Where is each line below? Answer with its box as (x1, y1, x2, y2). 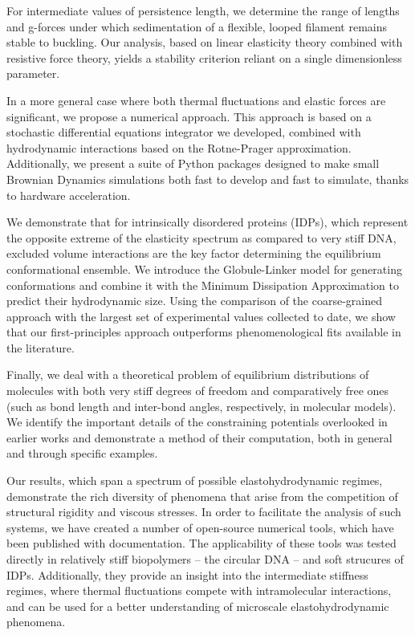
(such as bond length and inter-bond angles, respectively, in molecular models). (6, 397, 397, 414)
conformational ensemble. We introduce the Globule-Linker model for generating (6, 260, 402, 277)
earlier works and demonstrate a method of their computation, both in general (6, 429, 393, 446)
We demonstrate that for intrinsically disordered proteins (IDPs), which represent (6, 214, 409, 230)
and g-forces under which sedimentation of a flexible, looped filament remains (6, 18, 388, 35)
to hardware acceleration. (6, 186, 131, 203)
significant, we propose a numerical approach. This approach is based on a (6, 108, 372, 124)
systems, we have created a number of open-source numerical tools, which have (6, 519, 394, 535)
